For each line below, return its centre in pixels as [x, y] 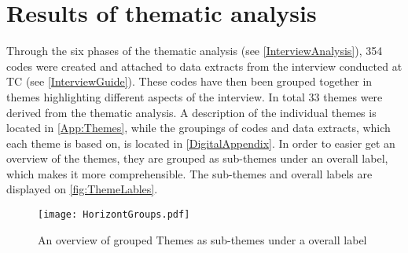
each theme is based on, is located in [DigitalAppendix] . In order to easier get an [201, 143]
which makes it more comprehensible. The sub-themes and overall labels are [189, 173]
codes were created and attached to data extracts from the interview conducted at [204, 66]
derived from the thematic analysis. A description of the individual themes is [191, 112]
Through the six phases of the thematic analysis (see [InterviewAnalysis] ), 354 [195, 51]
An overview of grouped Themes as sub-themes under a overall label [202, 239]
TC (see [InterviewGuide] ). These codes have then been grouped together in [189, 81]
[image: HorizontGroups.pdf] [114, 215]
